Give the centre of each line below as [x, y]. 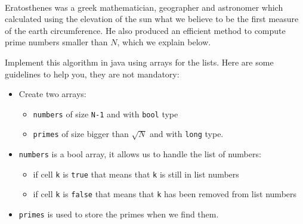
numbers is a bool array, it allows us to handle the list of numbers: [140, 154]
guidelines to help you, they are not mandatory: [92, 74]
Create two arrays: [52, 94]
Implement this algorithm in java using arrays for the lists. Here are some [139, 62]
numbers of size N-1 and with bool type [106, 113]
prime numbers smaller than [56, 42]
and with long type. [187, 134]
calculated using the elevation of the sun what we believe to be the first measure [152, 19]
